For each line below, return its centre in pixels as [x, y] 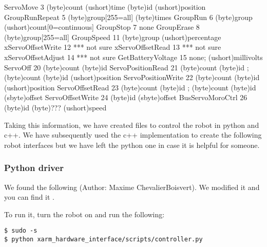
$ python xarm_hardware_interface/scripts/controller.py [103, 239]
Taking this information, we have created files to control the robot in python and [132, 125]
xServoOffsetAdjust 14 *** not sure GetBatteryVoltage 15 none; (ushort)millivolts [133, 57]
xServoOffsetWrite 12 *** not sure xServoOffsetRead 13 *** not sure [113, 47]
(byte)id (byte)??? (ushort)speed [55, 107]
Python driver [34, 168]
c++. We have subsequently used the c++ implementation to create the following [133, 135]
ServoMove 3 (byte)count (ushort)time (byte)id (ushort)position [105, 7]
